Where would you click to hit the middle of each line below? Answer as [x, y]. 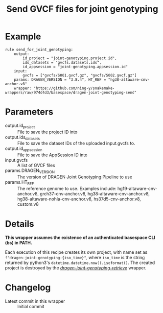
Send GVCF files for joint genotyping [82, 9]
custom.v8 [28, 204]
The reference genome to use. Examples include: [67, 188]
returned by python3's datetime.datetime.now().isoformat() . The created [80, 263]
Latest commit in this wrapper [35, 301]
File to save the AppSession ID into [52, 155]
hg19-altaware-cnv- [137, 188]
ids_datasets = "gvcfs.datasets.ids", [62, 62]
